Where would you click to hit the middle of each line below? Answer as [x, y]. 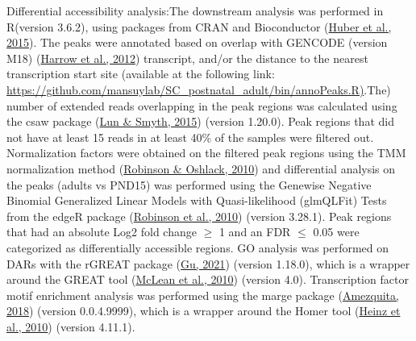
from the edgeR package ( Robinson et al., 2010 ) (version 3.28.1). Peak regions [199, 216]
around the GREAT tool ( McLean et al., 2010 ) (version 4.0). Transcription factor [208, 279]
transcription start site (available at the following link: [141, 74]
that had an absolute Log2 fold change [102, 232]
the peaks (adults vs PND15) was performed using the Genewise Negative [189, 184]
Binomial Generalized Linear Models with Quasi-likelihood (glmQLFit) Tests [197, 200]
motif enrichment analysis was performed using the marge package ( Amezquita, [203, 295]
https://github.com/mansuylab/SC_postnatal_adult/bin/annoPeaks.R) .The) [199, 89]
